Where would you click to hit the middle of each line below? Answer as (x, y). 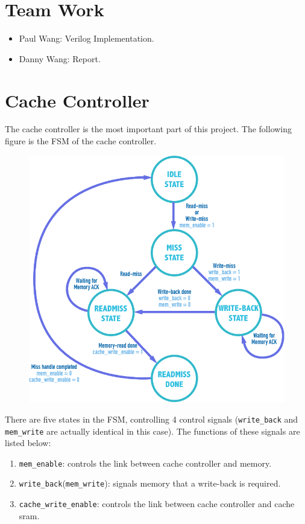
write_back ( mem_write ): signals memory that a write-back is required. (150, 483)
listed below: (28, 443)
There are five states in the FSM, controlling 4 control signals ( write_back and (152, 419)
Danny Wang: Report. (60, 58)
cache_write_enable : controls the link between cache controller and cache (157, 504)
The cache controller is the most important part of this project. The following (149, 129)
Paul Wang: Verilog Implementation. (86, 38)
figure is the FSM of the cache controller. (81, 141)
